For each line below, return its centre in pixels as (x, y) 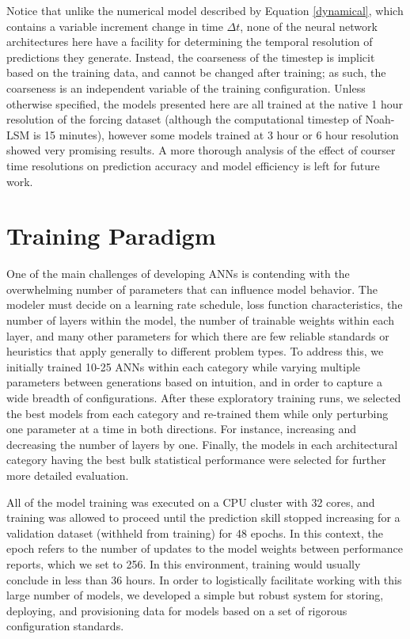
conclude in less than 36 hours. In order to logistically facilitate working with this (204, 579)
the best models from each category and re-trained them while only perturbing (197, 413)
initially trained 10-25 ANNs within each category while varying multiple (184, 366)
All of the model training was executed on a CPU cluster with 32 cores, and (191, 502)
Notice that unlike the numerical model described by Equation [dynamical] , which (205, 10)
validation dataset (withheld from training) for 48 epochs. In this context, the (195, 532)
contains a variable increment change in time (115, 26)
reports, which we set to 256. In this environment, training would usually (184, 563)
